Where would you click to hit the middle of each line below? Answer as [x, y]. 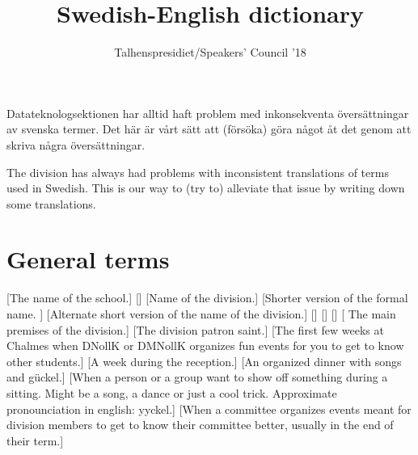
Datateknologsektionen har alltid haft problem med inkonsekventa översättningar [208, 113]
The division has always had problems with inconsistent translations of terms [198, 172]
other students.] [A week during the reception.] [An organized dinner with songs [204, 361]
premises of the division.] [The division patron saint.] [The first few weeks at [195, 329]
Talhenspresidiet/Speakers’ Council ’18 [210, 52]
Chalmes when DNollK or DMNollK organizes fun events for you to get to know [205, 345]
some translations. [51, 203]
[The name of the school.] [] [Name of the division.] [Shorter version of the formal [207, 298]
